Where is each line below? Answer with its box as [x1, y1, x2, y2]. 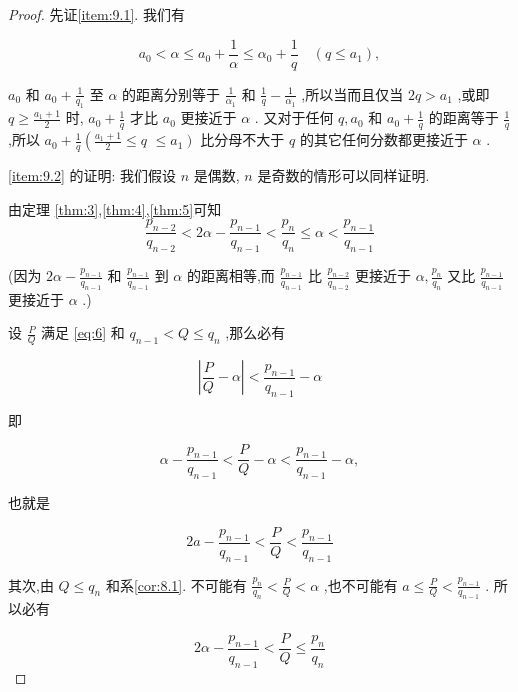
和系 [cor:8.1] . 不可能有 [105, 574, 247, 595]
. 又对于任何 [254, 107, 334, 128]
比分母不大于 [200, 129, 285, 150]
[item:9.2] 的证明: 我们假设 [8, 165, 177, 186]
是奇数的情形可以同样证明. [257, 165, 430, 186]
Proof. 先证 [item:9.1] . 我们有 [8, 4, 185, 24]
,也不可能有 [323, 574, 398, 595]
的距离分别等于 [122, 83, 221, 104]
